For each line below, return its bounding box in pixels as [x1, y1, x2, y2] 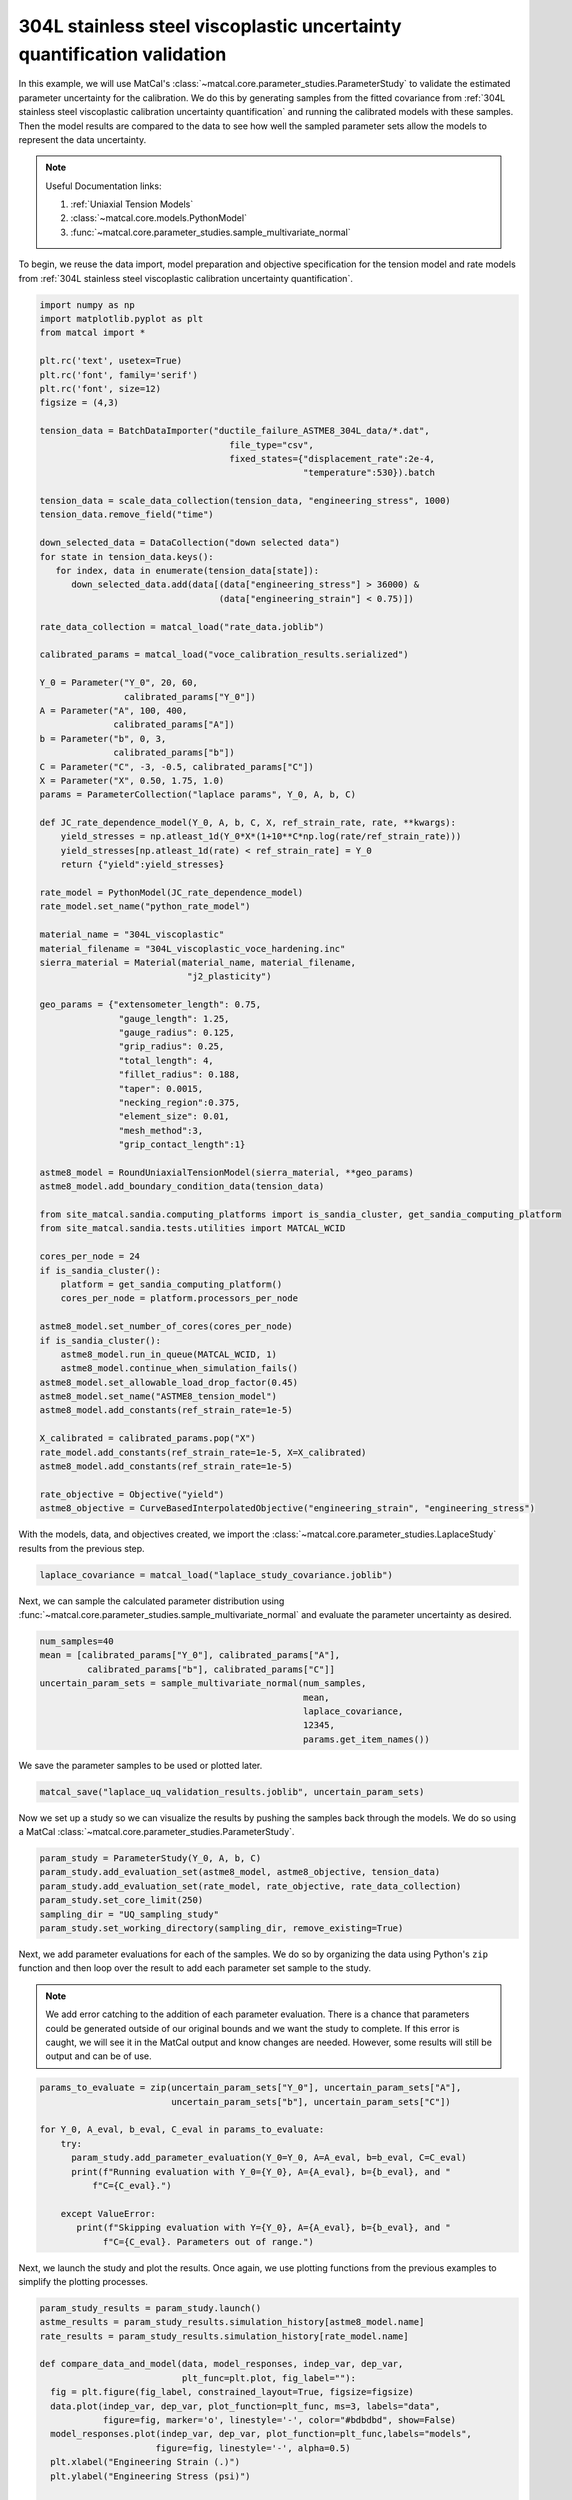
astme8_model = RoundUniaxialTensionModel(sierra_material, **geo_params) [39, 1166, 415, 1178]
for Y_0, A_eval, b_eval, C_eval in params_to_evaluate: [39, 2124, 325, 2135]
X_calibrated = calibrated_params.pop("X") [39, 1433, 257, 1444]
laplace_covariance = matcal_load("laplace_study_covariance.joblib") [39, 1569, 394, 1580]
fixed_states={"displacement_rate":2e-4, [229, 453, 435, 464]
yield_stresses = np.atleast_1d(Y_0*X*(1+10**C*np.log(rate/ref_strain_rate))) [60, 831, 462, 842]
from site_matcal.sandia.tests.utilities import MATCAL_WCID [39, 1223, 346, 1234]
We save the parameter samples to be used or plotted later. [18, 1759, 263, 1771]
